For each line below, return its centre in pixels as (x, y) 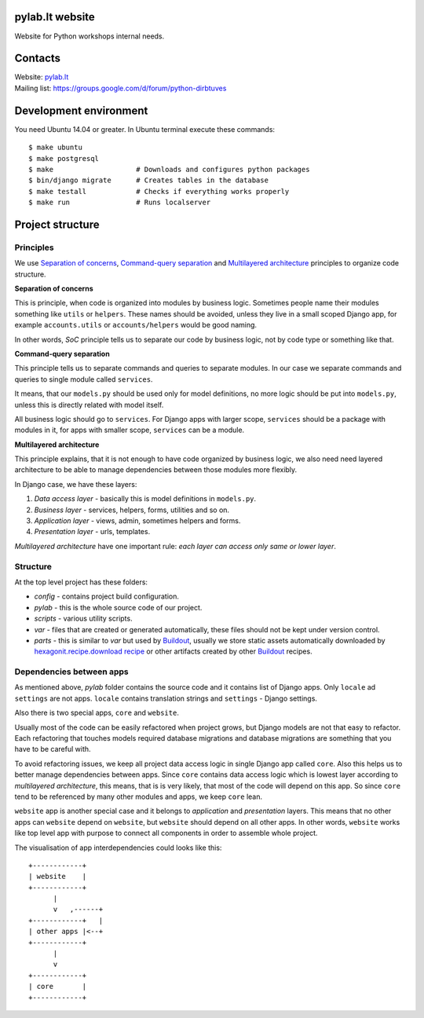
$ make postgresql (64, 158)
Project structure (57, 224)
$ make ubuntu (55, 148)
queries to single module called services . (84, 379)
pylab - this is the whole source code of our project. (118, 607)
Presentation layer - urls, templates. (92, 532)
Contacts (38, 59)
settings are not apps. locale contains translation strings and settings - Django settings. (166, 698)
